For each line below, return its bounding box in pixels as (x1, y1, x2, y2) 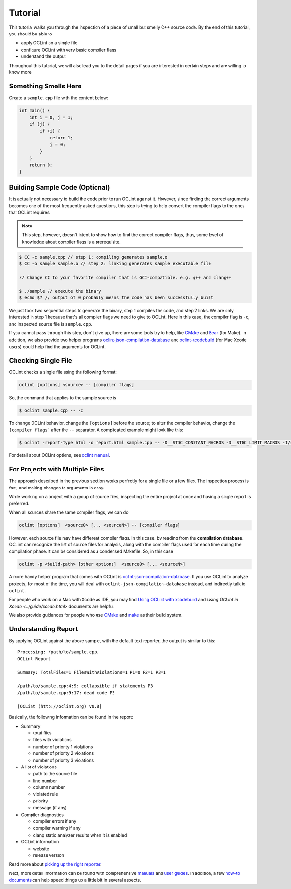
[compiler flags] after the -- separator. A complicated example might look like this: (9, 427, 184, 433)
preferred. (9, 501, 30, 506)
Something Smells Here (9, 82, 82, 90)
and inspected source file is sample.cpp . (9, 321, 92, 327)
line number (33, 778, 57, 784)
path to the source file (33, 771, 78, 777)
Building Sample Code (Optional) (9, 183, 110, 192)
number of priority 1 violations (33, 744, 93, 750)
